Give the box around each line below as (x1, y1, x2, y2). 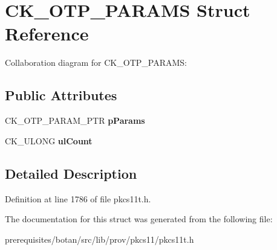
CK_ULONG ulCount (5, 134, 93, 147)
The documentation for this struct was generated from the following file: (5, 213, 273, 225)
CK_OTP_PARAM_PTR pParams (5, 114, 145, 127)
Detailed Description (5, 164, 137, 182)
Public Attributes (5, 86, 117, 104)
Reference (5, 21, 89, 46)
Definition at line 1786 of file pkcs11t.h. (5, 192, 151, 205)
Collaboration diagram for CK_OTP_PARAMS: (5, 56, 187, 69)
